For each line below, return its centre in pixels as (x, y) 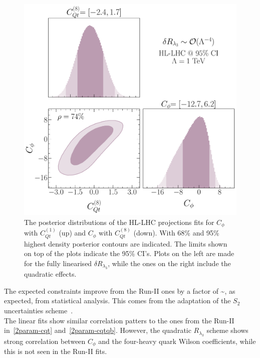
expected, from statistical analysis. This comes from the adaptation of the (117, 301)
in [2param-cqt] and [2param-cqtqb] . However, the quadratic (98, 330)
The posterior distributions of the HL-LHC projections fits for (119, 222)
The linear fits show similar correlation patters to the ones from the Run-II (119, 320)
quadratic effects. (50, 274)
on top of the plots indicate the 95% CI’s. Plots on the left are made (129, 253)
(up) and (72, 233)
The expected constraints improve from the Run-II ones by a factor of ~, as (120, 290)
